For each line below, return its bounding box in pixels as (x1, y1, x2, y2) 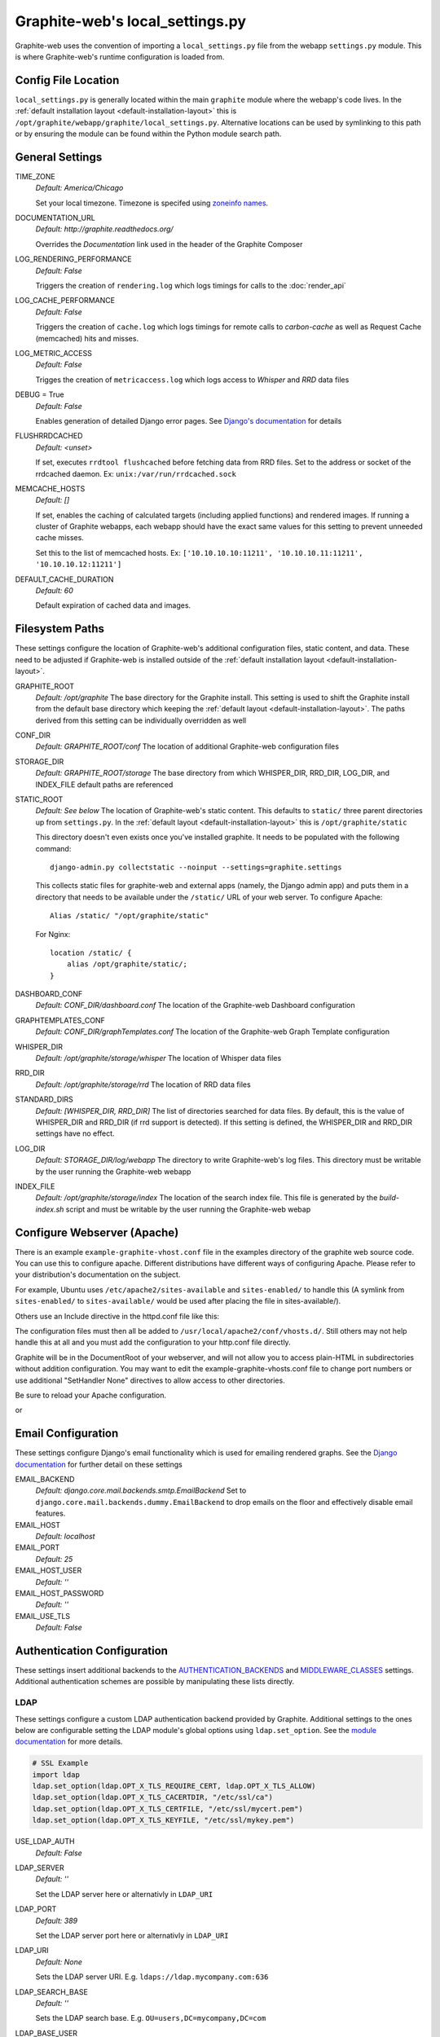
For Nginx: (35, 929, 71, 939)
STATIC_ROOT (15, 794, 64, 804)
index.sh (35, 1204, 64, 1214)
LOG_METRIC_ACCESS (15, 349, 93, 358)
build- (379, 1193, 399, 1203)
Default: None (35, 1956, 83, 1967)
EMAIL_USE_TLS (15, 1611, 71, 1621)
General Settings (15, 150, 103, 164)
